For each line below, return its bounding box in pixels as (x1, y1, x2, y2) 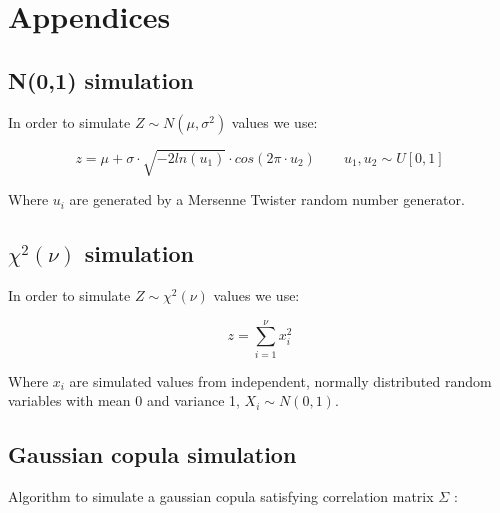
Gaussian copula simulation (8, 439, 297, 470)
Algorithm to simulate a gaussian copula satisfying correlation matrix (8, 486, 434, 507)
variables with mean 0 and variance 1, (8, 390, 240, 411)
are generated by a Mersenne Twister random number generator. (69, 189, 465, 210)
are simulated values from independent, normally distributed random (69, 370, 492, 391)
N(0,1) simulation (8, 64, 194, 95)
